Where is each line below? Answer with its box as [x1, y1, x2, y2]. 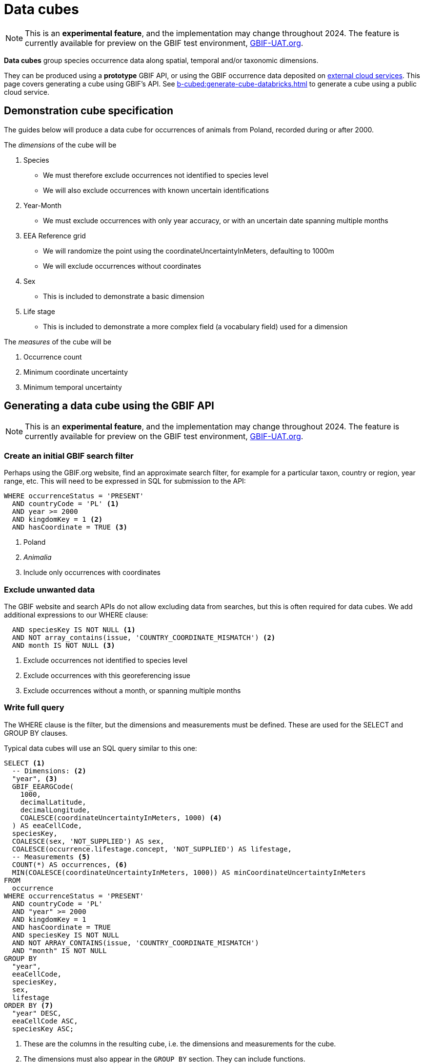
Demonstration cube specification [4, 105, 174, 117]
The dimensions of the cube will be [4, 140, 117, 149]
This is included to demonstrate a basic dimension [43, 292, 204, 300]
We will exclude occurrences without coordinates [43, 261, 202, 270]
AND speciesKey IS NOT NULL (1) [12, 625, 136, 634]
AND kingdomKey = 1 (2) [12, 515, 103, 524]
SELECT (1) [4, 759, 45, 767]
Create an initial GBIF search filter [4, 450, 134, 461]
